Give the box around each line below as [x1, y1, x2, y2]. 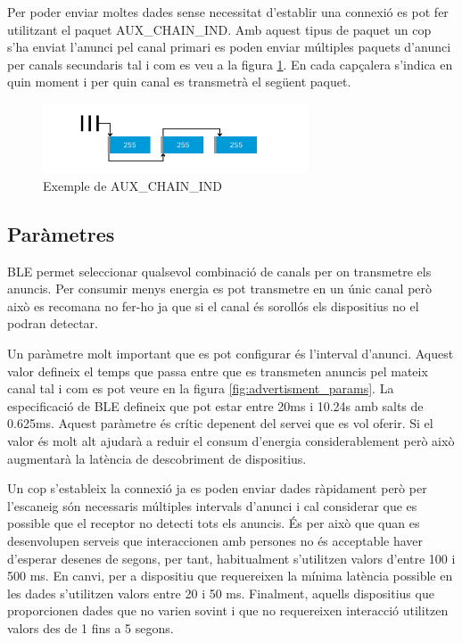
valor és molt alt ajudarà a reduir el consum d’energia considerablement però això [7, 431, 455, 449]
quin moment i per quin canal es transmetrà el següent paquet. [7, 72, 351, 91]
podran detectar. [7, 314, 98, 333]
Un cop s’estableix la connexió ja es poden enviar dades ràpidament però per [7, 479, 427, 498]
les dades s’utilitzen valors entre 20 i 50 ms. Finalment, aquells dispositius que [7, 583, 434, 602]
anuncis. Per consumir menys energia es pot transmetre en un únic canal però [7, 279, 433, 298]
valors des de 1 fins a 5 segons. [7, 618, 174, 637]
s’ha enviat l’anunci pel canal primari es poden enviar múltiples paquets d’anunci [7, 37, 451, 56]
